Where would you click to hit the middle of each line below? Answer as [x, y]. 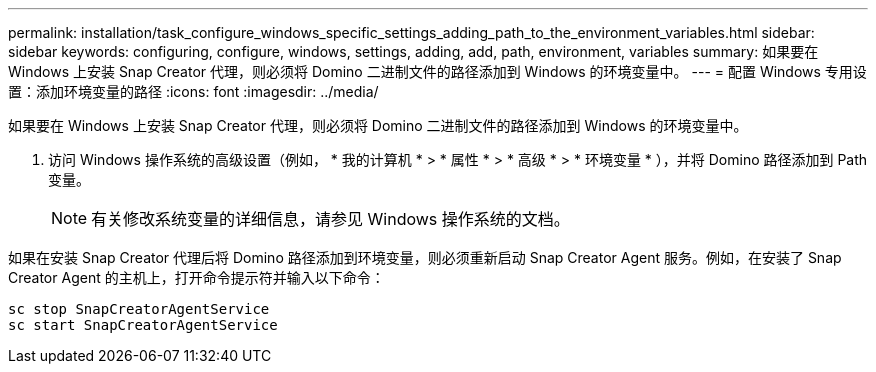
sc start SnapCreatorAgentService [143, 325]
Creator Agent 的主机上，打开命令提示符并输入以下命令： [196, 277]
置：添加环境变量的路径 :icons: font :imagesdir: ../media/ [193, 91]
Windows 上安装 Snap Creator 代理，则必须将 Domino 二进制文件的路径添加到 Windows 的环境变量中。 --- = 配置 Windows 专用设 [437, 71]
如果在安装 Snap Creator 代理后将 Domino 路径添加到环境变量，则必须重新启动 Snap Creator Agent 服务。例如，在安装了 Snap [425, 257]
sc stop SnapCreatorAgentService [139, 309]
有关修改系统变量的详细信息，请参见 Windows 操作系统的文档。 [330, 219]
